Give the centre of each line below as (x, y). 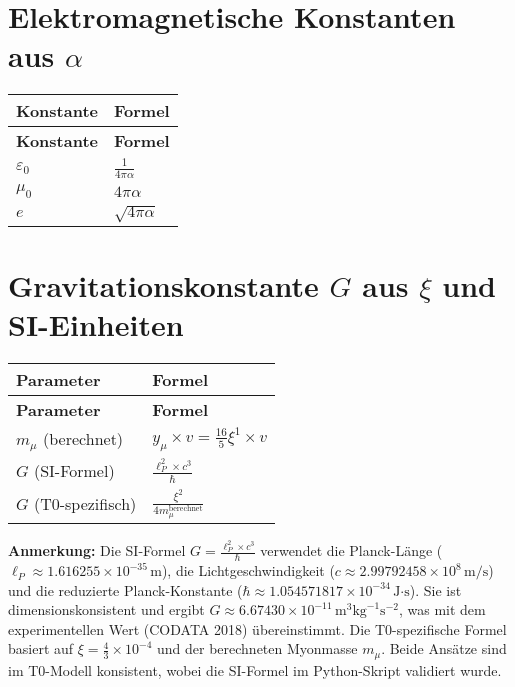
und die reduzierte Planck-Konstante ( (125, 589)
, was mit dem (442, 609)
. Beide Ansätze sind (444, 648)
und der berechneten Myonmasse (257, 648)
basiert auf (41, 648)
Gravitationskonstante (163, 285)
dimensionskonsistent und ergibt (106, 609)
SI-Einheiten (96, 324)
